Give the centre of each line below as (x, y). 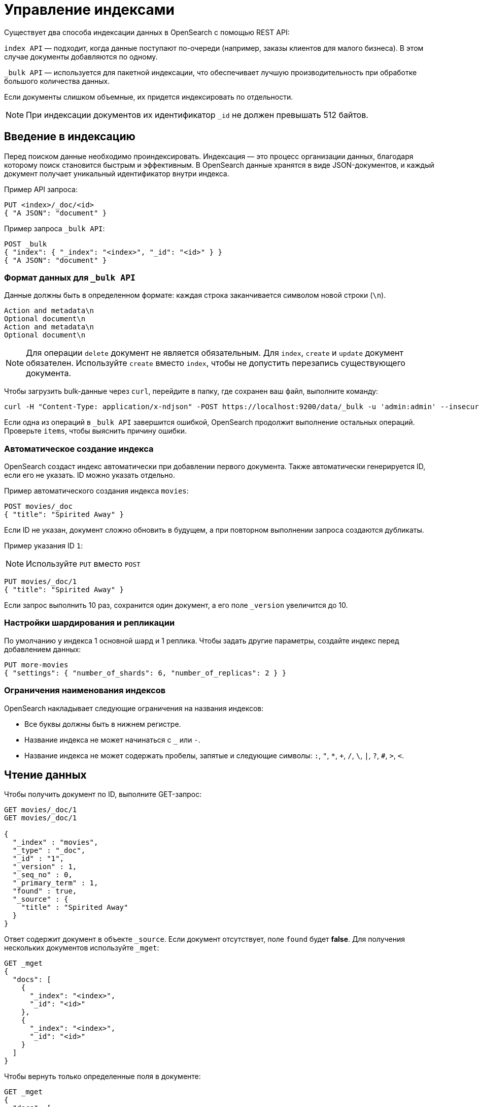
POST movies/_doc (38, 506)
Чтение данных (45, 775)
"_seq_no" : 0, (42, 875)
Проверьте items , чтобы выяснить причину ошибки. (96, 431)
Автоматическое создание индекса (79, 449)
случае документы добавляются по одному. (81, 56)
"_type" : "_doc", (49, 851)
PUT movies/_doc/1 (41, 582)
